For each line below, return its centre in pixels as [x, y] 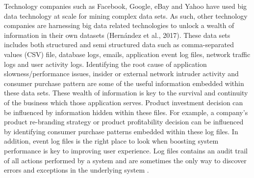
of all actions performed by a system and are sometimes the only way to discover [125, 160]
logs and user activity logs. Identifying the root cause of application [105, 64]
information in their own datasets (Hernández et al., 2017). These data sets [117, 35]
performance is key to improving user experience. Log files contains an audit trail [126, 150]
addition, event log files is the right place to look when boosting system [111, 141]
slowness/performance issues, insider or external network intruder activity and [121, 74]
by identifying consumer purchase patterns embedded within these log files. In [121, 131]
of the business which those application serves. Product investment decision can [124, 102]
